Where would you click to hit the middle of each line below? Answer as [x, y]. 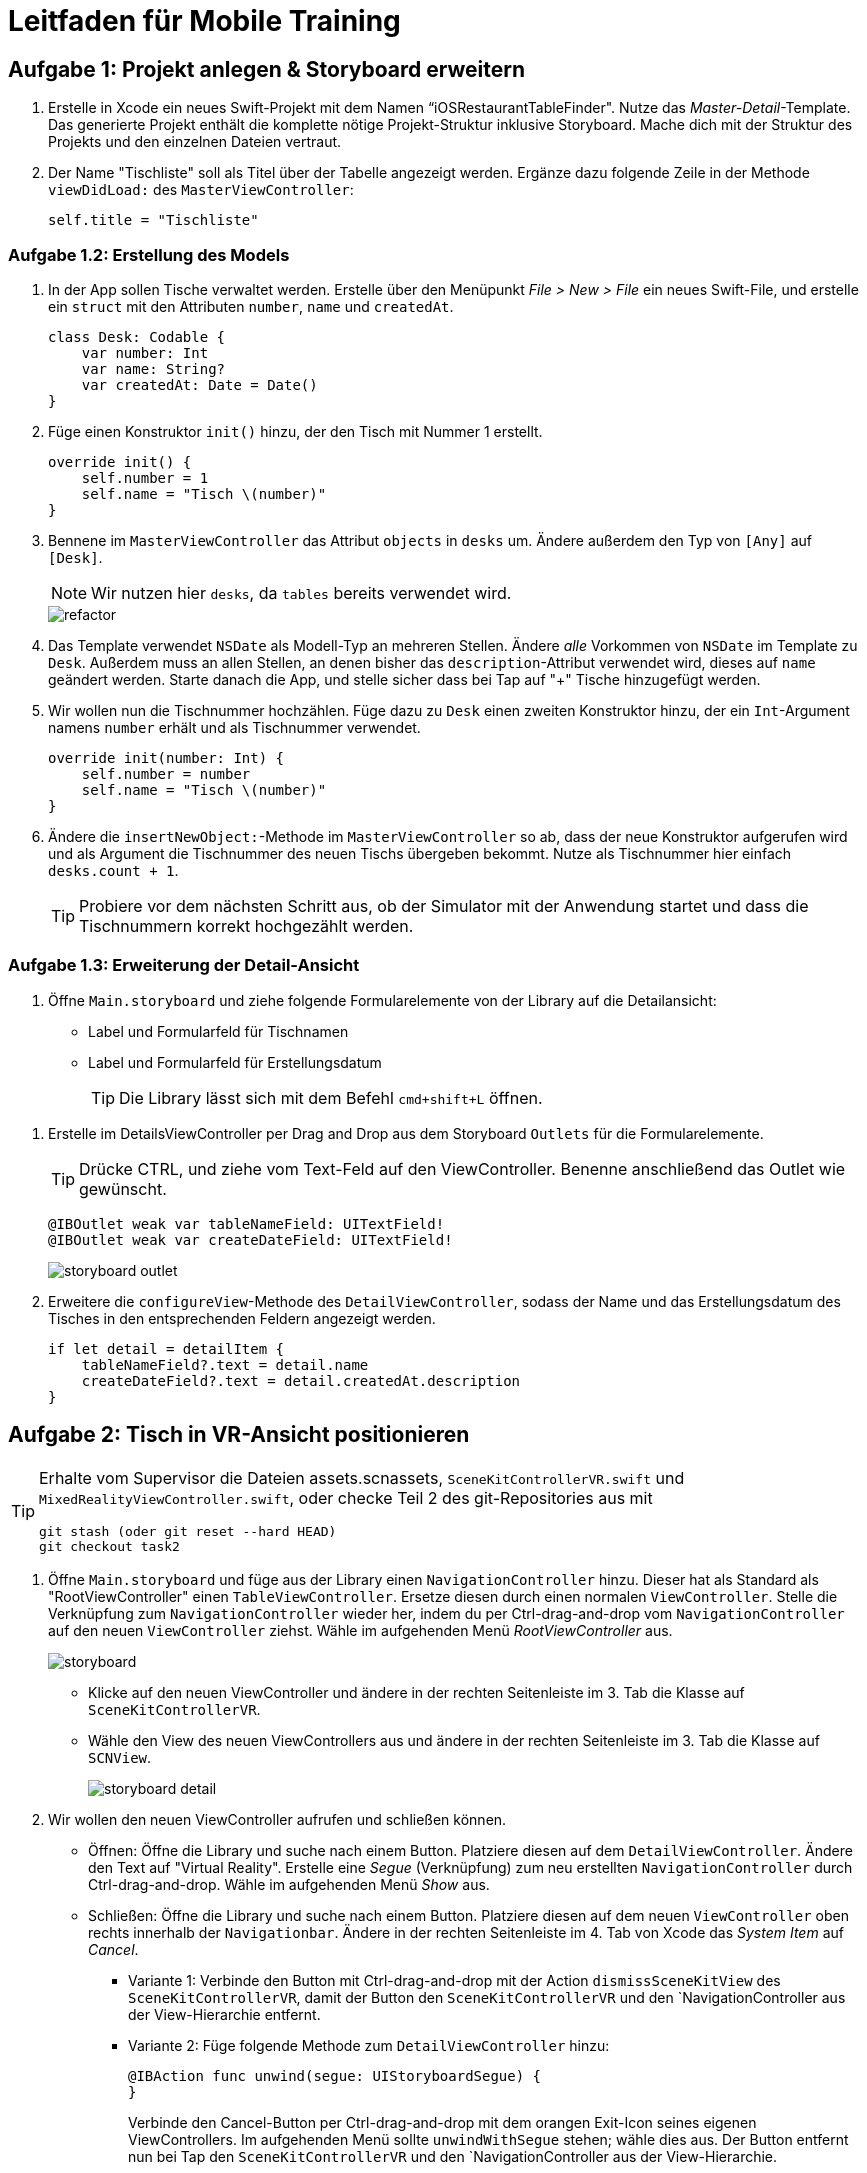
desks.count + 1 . [113, 870]
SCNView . [120, 1757]
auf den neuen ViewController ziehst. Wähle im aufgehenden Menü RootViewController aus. [360, 1630]
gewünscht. [123, 1188]
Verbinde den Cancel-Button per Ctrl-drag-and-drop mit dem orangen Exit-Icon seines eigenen [442, 2122]
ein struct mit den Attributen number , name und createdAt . [251, 306]
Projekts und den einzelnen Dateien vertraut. [195, 142]
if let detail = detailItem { [166, 1348]
